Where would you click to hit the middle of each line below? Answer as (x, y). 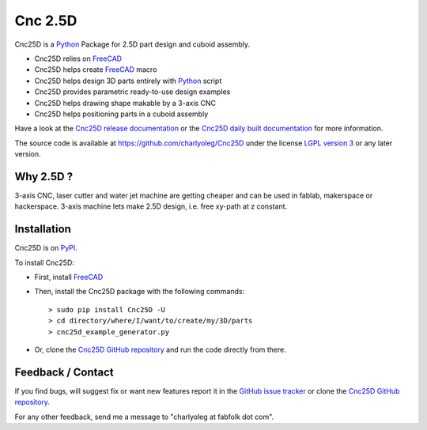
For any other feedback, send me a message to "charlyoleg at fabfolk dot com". (144, 417)
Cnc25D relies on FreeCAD (78, 58)
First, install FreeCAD (69, 277)
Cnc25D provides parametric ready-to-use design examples (132, 92)
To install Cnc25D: (45, 262)
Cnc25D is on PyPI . (46, 248)
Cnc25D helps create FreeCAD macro (96, 70)
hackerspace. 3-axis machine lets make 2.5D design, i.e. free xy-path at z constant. (151, 206)
